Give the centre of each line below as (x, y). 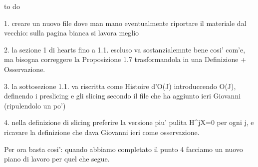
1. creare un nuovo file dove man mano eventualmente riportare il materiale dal (125, 23)
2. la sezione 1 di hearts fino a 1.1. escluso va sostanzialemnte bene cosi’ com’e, (125, 49)
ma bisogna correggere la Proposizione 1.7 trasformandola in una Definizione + (125, 59)
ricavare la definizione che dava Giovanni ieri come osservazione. (102, 132)
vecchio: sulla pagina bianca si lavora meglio (72, 33)
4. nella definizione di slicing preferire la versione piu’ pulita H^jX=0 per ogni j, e (129, 122)
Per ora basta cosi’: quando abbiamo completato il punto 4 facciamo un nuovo (124, 149)
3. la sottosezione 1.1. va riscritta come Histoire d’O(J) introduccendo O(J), (120, 86)
